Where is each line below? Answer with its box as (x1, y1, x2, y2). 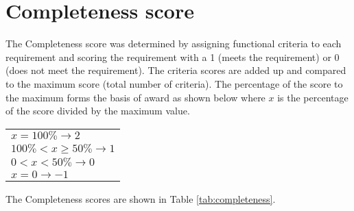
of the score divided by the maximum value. (5, 103, 190, 118)
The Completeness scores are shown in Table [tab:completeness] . (5, 191, 276, 206)
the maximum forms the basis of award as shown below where (5, 90, 265, 104)
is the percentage (277, 90, 349, 104)
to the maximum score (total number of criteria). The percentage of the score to (5, 76, 343, 90)
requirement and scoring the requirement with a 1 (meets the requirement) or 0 (5, 49, 340, 64)
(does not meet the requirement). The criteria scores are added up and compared (5, 63, 346, 77)
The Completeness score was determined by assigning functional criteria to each (5, 36, 342, 51)
